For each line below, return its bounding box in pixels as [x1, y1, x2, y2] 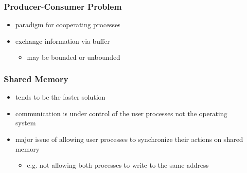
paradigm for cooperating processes [15, 19, 121, 30]
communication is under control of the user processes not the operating [15, 108, 228, 118]
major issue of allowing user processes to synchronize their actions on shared [15, 134, 243, 144]
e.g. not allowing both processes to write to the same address [27, 160, 209, 170]
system [15, 118, 36, 128]
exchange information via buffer [15, 35, 110, 46]
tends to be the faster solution [15, 92, 106, 102]
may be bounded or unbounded [27, 52, 121, 62]
